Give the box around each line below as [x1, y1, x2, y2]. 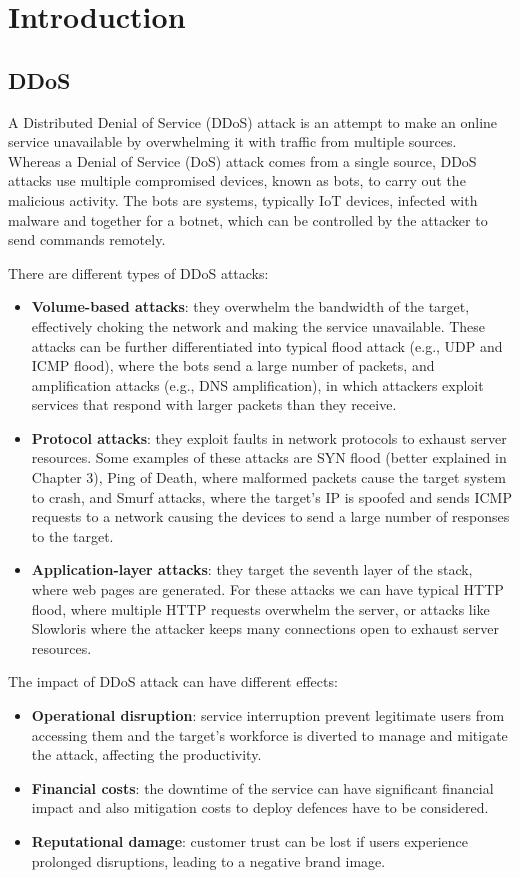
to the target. [31, 525, 114, 546]
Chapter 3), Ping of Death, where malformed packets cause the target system [31, 467, 506, 488]
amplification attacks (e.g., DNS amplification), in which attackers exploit [31, 374, 484, 395]
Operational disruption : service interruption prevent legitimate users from [31, 705, 505, 726]
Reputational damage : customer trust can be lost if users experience [31, 830, 468, 851]
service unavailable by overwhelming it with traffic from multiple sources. [8, 131, 457, 152]
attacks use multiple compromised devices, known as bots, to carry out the [8, 170, 466, 191]
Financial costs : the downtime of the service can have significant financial [31, 777, 494, 798]
